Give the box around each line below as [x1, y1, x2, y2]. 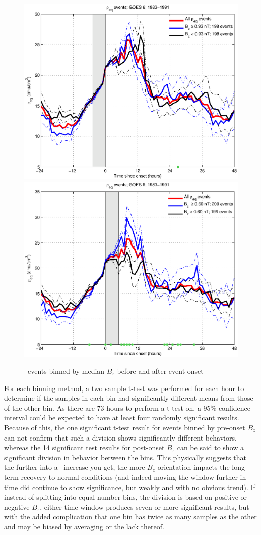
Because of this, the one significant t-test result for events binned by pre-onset [4, 422, 245, 432]
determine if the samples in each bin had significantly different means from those [4, 393, 253, 403]
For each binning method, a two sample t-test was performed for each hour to [4, 382, 244, 393]
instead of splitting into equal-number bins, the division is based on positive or [4, 492, 247, 502]
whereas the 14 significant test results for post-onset [4, 442, 165, 453]
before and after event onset [117, 366, 204, 376]
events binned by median [27, 366, 105, 376]
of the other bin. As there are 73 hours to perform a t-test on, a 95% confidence [4, 402, 250, 413]
